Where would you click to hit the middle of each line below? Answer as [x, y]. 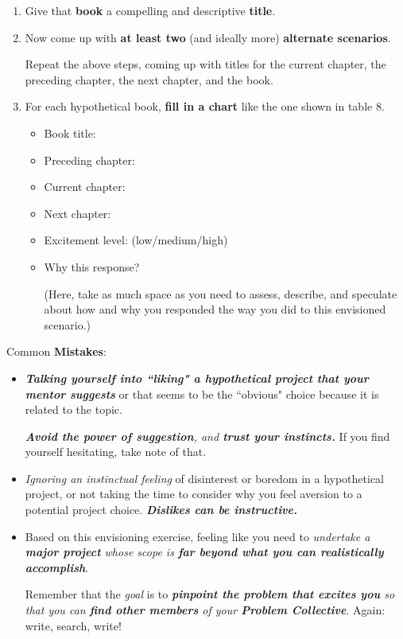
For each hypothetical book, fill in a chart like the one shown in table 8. [205, 106]
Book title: [70, 132]
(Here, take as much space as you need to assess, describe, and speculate [221, 293]
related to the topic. [74, 409]
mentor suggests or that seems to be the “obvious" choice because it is [202, 394]
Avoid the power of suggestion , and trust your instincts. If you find [207, 436]
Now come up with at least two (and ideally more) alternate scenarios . [208, 37]
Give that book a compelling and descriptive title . [150, 10]
